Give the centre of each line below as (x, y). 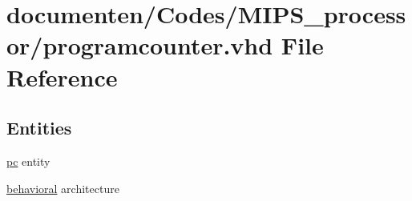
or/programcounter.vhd (140, 45)
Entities (39, 128)
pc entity (28, 161)
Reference (62, 76)
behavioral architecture (63, 188)
